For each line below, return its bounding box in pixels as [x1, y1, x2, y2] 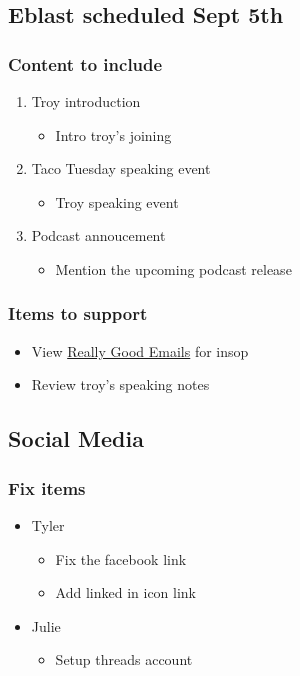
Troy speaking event [55, 191, 179, 212]
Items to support [8, 301, 148, 326]
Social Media [8, 423, 144, 454]
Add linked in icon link [55, 582, 197, 603]
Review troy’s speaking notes [31, 374, 210, 395]
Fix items [8, 475, 86, 500]
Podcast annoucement [31, 225, 166, 246]
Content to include [8, 51, 163, 76]
